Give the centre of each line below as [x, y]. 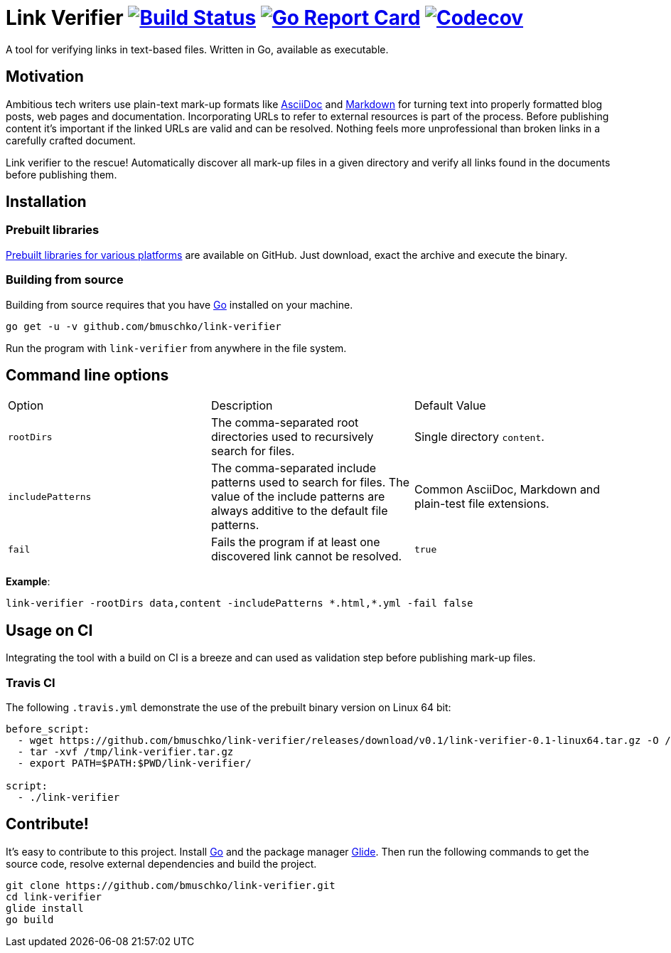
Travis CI [31, 682]
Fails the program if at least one [295, 542]
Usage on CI [49, 630]
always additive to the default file [299, 511]
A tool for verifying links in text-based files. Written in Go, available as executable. [197, 49]
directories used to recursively [292, 437]
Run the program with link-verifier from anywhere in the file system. [176, 348]
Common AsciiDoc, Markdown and [507, 490]
